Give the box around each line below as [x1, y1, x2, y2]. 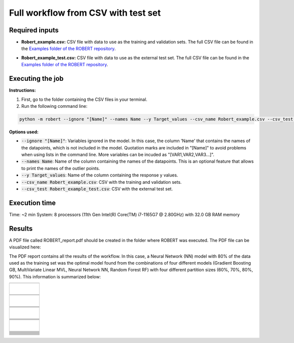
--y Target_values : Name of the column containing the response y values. [21, 172, 178, 178]
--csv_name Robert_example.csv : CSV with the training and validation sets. [21, 179, 182, 185]
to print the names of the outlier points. [21, 165, 100, 171]
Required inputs [9, 26, 59, 34]
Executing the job [9, 74, 64, 83]
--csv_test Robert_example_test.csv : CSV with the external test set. [21, 186, 173, 192]
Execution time [9, 198, 56, 207]
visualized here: [9, 244, 41, 250]
